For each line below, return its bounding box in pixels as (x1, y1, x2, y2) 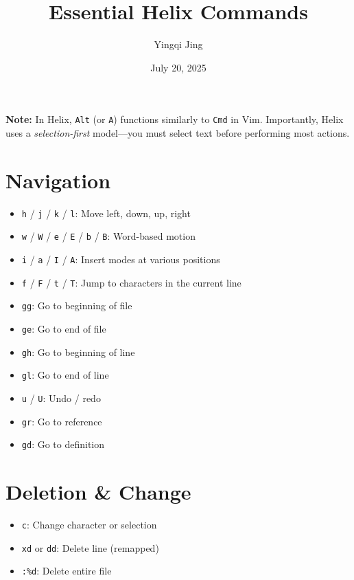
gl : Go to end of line (21, 368, 109, 382)
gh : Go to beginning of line (21, 344, 135, 359)
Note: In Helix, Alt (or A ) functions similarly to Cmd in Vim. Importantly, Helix (5, 112, 344, 126)
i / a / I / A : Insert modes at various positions (21, 252, 220, 266)
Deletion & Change (5, 478, 191, 506)
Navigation (5, 166, 111, 194)
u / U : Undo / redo (21, 390, 101, 405)
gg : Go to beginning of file (21, 298, 132, 313)
